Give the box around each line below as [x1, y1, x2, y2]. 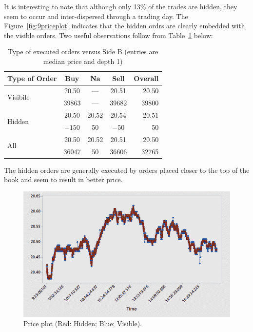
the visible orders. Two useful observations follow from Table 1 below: [4, 30, 213, 40]
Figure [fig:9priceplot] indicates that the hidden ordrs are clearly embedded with [4, 21, 245, 31]
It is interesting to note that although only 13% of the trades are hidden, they [4, 1, 237, 11]
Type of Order [7, 73, 57, 83]
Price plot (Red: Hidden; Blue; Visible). [23, 318, 142, 329]
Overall [134, 73, 159, 83]
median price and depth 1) [43, 56, 123, 66]
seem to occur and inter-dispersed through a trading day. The [4, 11, 188, 21]
